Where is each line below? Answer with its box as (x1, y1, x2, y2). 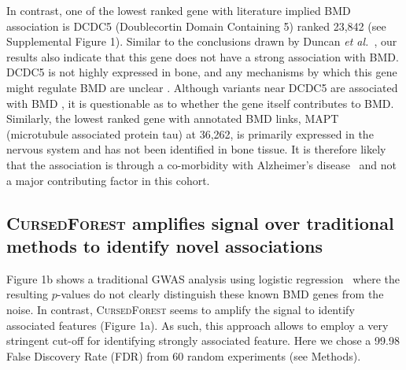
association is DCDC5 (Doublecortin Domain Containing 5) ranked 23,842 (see (6, 17, 386, 34)
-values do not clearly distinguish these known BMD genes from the (57, 286, 384, 302)
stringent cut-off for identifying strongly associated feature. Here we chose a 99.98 (6, 332, 400, 349)
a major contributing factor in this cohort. (6, 172, 210, 188)
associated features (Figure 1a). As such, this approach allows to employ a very (6, 316, 389, 333)
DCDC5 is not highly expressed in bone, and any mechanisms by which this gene (6, 64, 397, 80)
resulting (6, 286, 49, 302)
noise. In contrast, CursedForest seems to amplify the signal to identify (6, 301, 355, 317)
